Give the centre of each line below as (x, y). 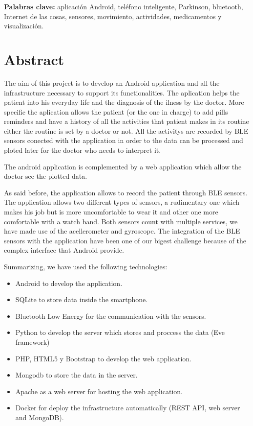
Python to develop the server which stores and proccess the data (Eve (120, 332)
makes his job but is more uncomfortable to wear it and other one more (111, 212)
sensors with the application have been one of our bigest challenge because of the (125, 240)
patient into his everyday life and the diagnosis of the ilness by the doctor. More (124, 102)
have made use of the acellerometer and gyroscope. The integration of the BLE (122, 231)
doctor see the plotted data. (46, 176)
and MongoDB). (40, 417)
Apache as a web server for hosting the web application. (99, 391)
